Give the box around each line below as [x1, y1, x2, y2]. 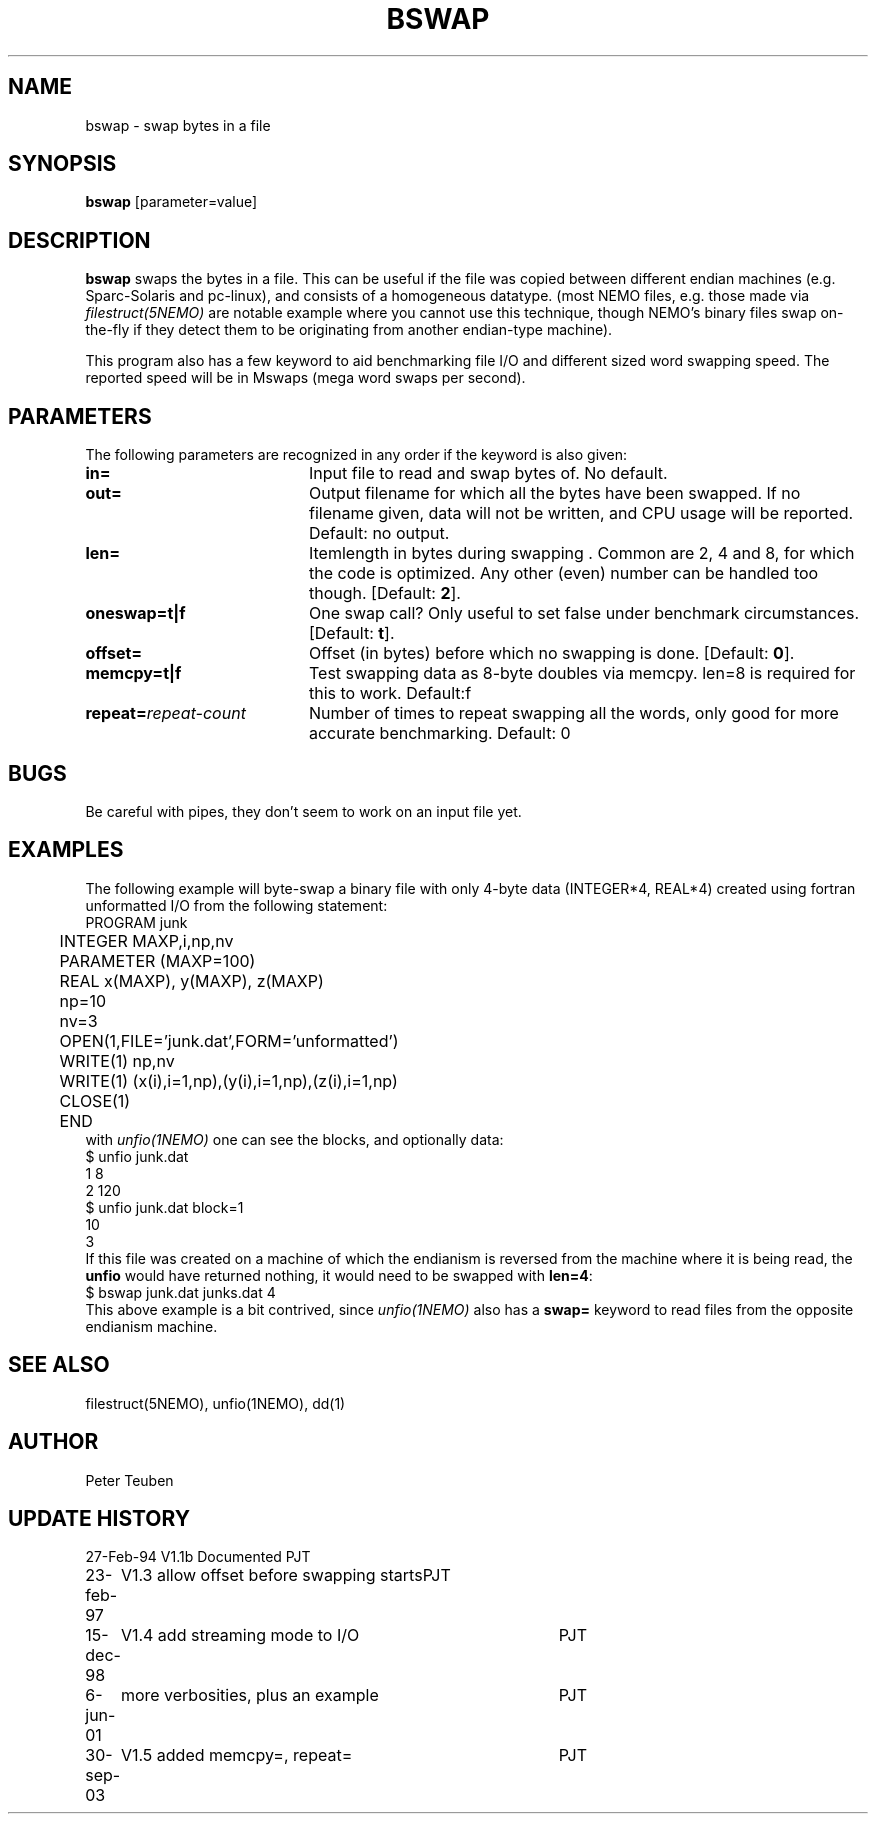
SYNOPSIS [8, 151, 117, 177]
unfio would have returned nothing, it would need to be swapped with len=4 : [85, 1266, 593, 1284]
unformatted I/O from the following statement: [85, 896, 388, 914]
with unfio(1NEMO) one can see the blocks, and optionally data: [85, 1130, 504, 1148]
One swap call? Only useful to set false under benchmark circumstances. [308, 603, 860, 624]
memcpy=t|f [85, 663, 182, 684]
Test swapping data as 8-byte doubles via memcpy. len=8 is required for [308, 663, 856, 684]
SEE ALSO [8, 1352, 110, 1378]
